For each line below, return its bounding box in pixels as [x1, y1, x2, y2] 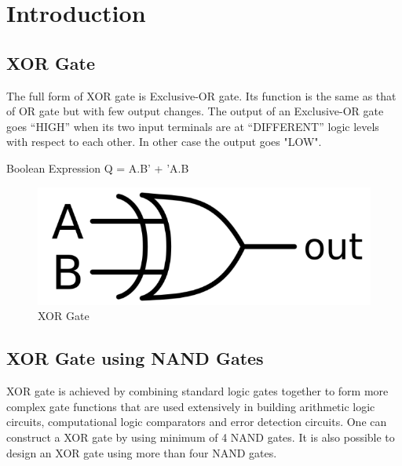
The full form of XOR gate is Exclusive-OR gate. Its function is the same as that [6, 87, 397, 104]
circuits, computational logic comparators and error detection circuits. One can [6, 413, 387, 430]
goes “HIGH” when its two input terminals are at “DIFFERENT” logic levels [6, 118, 379, 134]
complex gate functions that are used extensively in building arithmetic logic [6, 398, 375, 414]
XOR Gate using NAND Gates [6, 346, 264, 370]
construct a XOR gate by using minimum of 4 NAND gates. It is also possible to [6, 428, 395, 445]
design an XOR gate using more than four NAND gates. [6, 444, 277, 461]
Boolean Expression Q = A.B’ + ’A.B [6, 159, 189, 176]
